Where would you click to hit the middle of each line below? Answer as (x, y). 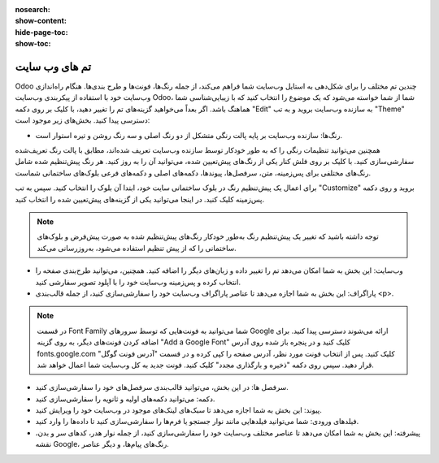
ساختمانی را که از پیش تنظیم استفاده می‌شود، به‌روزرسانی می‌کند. (137, 248)
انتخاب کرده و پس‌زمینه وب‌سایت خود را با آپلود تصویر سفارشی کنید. (138, 282)
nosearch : (33, 9)
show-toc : (33, 44)
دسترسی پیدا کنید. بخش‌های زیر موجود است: (83, 120)
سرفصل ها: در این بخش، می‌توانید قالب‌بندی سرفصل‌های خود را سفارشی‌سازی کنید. (162, 387)
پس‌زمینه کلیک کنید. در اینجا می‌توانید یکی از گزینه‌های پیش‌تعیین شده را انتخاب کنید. (140, 199)
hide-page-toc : (41, 32)
